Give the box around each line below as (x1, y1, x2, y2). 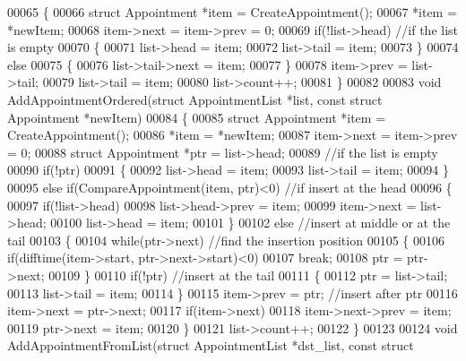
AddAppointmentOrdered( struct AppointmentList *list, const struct (7, 90, 383, 108)
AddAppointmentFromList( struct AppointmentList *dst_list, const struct (7, 336, 414, 355)
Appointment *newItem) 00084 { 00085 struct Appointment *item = (7, 107, 386, 126)
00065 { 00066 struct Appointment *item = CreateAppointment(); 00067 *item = (7, 3, 457, 21)
